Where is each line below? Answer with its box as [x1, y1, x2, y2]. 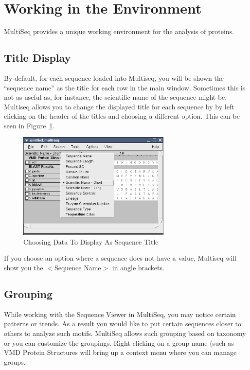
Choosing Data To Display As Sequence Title [23, 236, 159, 247]
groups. [4, 356, 26, 367]
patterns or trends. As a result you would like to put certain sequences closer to [4, 318, 242, 329]
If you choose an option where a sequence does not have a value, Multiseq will [4, 253, 236, 263]
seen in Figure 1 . [4, 120, 55, 130]
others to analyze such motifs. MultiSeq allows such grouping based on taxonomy [4, 328, 246, 338]
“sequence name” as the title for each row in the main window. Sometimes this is [4, 82, 246, 92]
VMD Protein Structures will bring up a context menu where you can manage [4, 347, 237, 357]
